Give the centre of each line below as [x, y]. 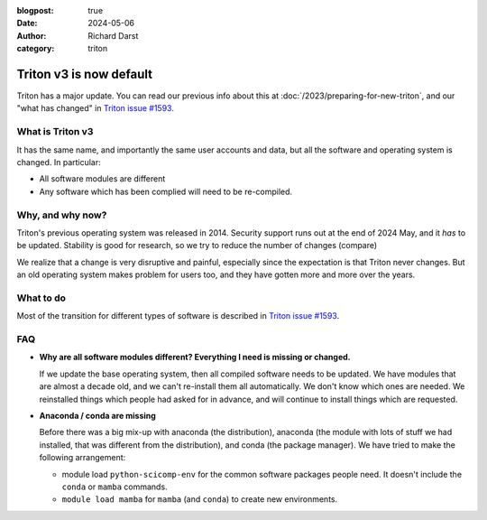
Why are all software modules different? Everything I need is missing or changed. [195, 357]
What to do [41, 298]
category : [36, 49]
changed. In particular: [59, 162]
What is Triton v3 [55, 132]
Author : [32, 35]
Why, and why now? [62, 215]
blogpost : [35, 10]
